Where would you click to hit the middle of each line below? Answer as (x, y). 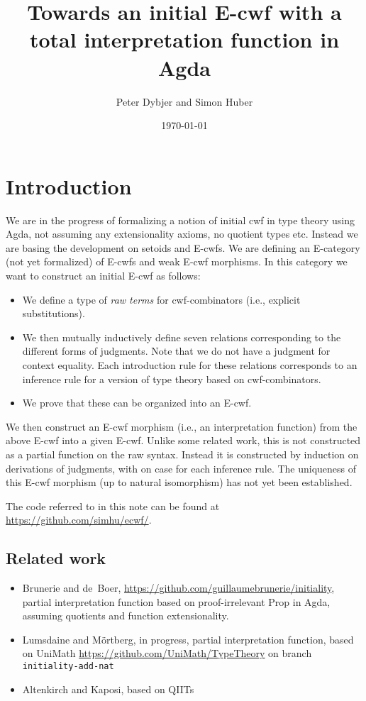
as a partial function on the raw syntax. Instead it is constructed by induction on (182, 454)
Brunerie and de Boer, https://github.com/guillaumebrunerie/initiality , (178, 588)
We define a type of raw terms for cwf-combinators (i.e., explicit (161, 299)
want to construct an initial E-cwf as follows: (103, 275)
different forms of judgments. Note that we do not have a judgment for (176, 351)
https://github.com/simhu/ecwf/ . (79, 520)
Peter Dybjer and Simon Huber (184, 101)
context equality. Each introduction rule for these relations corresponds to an (190, 364)
